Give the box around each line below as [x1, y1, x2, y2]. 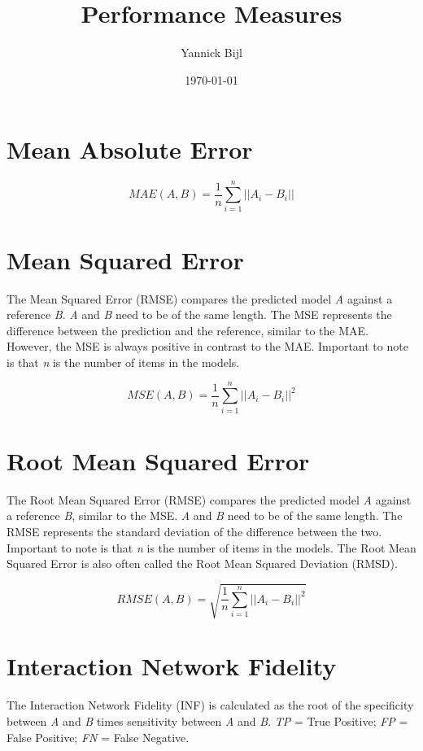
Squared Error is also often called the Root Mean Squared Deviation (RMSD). [7, 555, 398, 572]
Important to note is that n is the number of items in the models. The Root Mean [7, 539, 416, 556]
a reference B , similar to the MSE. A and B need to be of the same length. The [7, 507, 403, 524]
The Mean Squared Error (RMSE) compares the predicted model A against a [7, 290, 393, 307]
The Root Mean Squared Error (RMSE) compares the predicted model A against [7, 491, 412, 508]
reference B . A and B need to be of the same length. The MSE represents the [7, 306, 392, 323]
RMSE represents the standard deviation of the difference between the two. [7, 522, 382, 539]
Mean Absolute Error [7, 133, 253, 166]
